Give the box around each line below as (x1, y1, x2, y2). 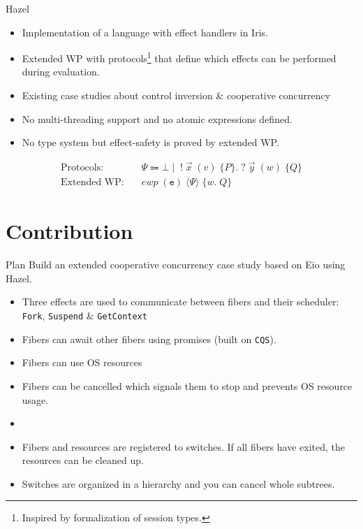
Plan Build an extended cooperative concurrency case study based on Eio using (6, 257, 346, 272)
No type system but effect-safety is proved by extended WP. (22, 135, 279, 150)
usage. (22, 392, 49, 407)
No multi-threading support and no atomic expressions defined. (22, 111, 292, 126)
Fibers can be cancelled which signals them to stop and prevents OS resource (22, 378, 353, 393)
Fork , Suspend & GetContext (22, 308, 147, 322)
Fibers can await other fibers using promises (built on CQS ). (22, 331, 276, 346)
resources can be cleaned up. (22, 453, 144, 468)
